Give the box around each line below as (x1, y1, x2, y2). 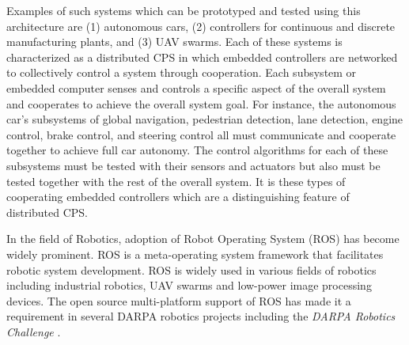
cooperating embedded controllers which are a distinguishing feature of (6, 188, 350, 205)
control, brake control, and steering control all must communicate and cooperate (6, 126, 396, 142)
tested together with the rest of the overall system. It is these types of (6, 172, 346, 189)
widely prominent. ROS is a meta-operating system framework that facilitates (6, 245, 384, 262)
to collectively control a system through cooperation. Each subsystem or (6, 64, 357, 81)
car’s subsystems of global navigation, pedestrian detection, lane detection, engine (6, 111, 403, 127)
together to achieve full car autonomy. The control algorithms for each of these (6, 142, 388, 158)
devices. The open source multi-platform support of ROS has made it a (6, 292, 351, 309)
